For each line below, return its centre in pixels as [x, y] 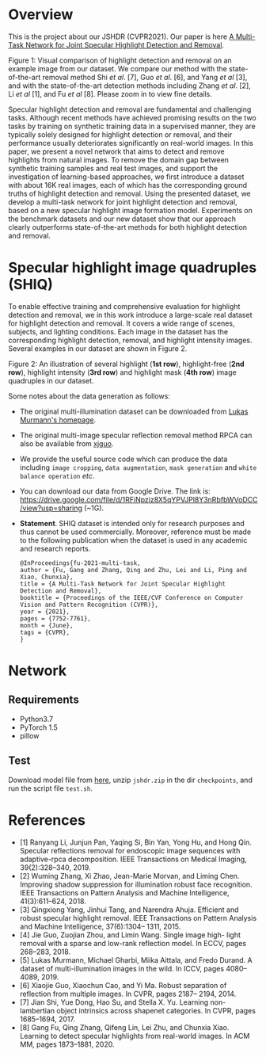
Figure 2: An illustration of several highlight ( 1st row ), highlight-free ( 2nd [126, 364]
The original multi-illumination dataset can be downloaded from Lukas [134, 411]
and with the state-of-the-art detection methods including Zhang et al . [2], [129, 86]
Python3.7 [36, 719]
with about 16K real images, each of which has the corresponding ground [128, 185]
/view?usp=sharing [51, 508]
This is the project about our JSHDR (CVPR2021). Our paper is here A [122, 36]
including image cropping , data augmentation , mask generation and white [138, 467]
